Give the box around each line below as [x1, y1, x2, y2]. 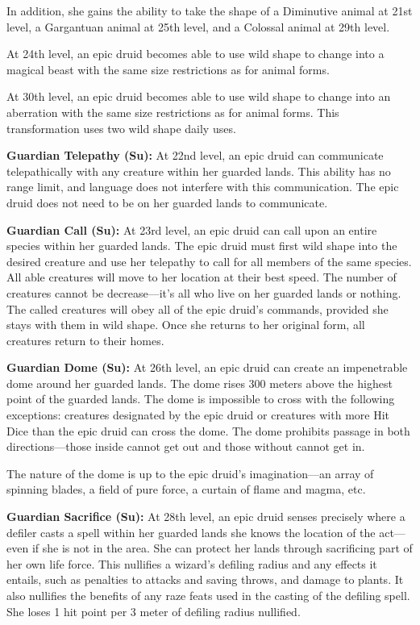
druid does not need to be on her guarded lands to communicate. [6, 194, 328, 210]
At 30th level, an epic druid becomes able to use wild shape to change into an [6, 88, 391, 105]
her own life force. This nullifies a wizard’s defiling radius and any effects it [6, 555, 377, 572]
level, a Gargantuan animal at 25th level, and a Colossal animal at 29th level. [6, 18, 390, 35]
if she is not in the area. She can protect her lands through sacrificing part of [31, 540, 413, 556]
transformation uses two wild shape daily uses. [6, 119, 236, 136]
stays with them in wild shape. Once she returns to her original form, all [6, 316, 365, 333]
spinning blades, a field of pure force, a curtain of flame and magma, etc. [6, 481, 366, 498]
